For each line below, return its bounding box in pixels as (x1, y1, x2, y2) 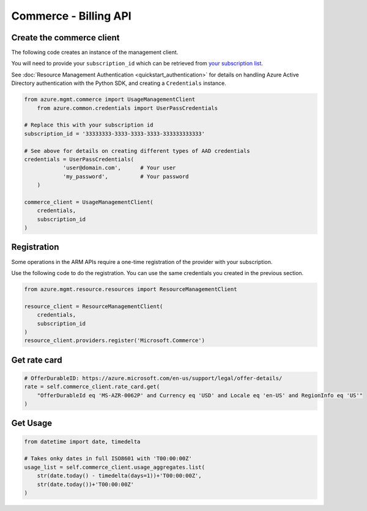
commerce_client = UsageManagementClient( (24, 199, 154, 205)
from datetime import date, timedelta (24, 438, 141, 445)
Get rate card (11, 355, 62, 365)
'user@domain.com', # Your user (62, 164, 176, 171)
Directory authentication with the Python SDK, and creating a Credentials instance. (11, 79, 226, 87)
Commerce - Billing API (11, 9, 132, 23)
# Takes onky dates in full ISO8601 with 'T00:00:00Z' (24, 455, 192, 462)
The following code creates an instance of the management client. (11, 49, 179, 56)
